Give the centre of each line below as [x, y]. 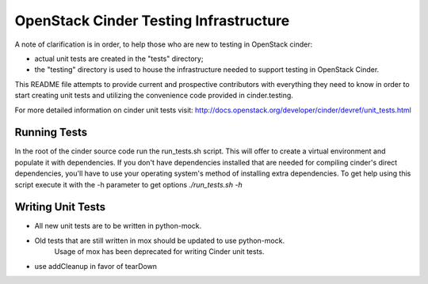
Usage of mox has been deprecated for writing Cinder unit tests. [159, 252]
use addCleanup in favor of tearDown [96, 266]
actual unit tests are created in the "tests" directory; [119, 59]
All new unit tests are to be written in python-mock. [118, 226]
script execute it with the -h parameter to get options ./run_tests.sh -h [128, 184]
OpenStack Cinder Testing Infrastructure [152, 21]
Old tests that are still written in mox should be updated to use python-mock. [160, 240]
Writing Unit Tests [60, 207]
